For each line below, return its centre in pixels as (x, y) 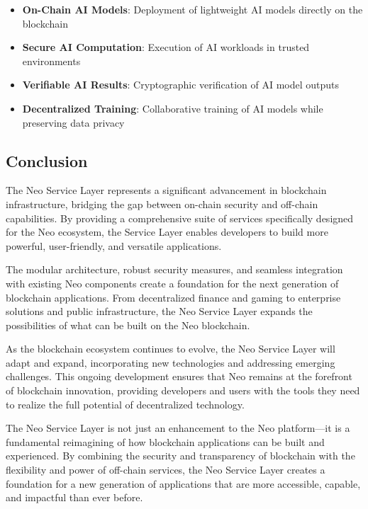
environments (51, 61)
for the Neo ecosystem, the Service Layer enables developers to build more (167, 232)
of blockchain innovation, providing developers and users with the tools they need (183, 390)
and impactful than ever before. (74, 497)
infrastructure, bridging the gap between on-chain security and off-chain (162, 204)
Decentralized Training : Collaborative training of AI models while (173, 108)
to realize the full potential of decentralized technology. (125, 404)
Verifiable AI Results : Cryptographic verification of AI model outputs (181, 85)
